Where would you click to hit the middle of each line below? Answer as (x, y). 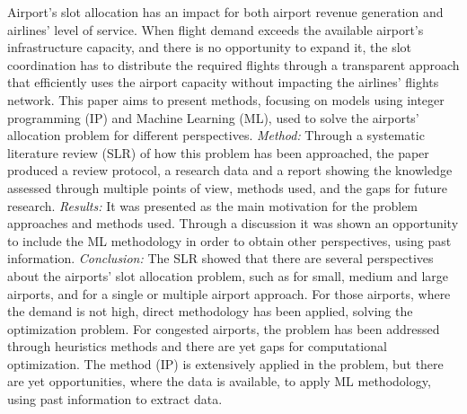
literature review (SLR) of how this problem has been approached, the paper (218, 152)
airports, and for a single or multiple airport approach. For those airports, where (229, 293)
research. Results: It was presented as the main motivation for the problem (213, 205)
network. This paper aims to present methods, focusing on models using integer (226, 99)
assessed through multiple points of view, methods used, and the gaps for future (227, 187)
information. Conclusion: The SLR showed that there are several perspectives (220, 258)
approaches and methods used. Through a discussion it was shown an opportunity (233, 223)
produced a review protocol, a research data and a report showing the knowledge (230, 170)
